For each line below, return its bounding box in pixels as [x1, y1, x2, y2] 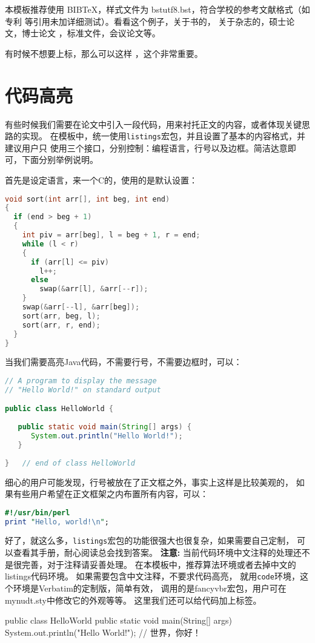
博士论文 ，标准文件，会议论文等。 [21, 27, 161, 39]
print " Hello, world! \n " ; [5, 517, 109, 526]
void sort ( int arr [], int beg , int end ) [5, 194, 170, 203]
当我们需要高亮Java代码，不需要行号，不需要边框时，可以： [5, 355, 242, 368]
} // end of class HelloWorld [5, 458, 135, 467]
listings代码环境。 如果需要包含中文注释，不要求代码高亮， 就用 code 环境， [5, 570, 300, 582]
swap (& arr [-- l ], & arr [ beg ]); [22, 303, 140, 312]
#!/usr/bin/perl [5, 508, 70, 517]
